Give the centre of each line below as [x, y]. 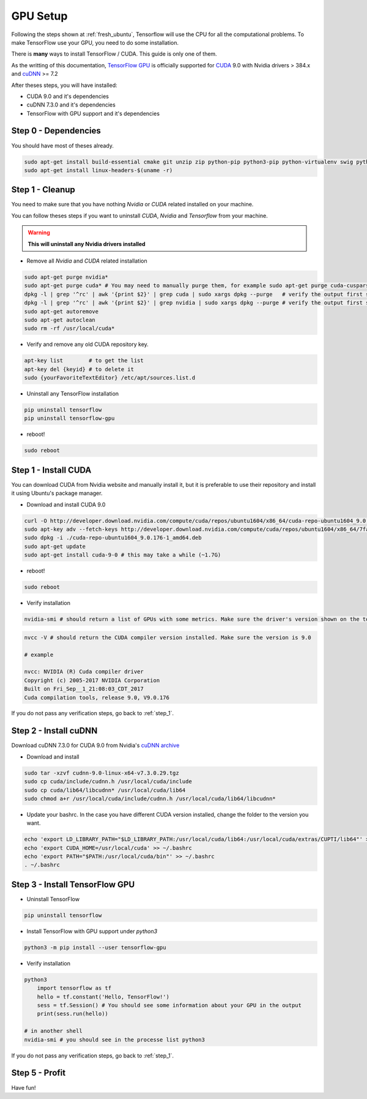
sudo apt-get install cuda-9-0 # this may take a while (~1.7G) [123, 555]
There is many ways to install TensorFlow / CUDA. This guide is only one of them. [114, 54]
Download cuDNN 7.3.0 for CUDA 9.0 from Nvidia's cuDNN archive [95, 745]
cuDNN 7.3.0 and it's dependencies [71, 105]
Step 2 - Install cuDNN [54, 731]
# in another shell [53, 1031]
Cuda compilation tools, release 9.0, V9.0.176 [97, 697]
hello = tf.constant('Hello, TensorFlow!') [103, 997]
